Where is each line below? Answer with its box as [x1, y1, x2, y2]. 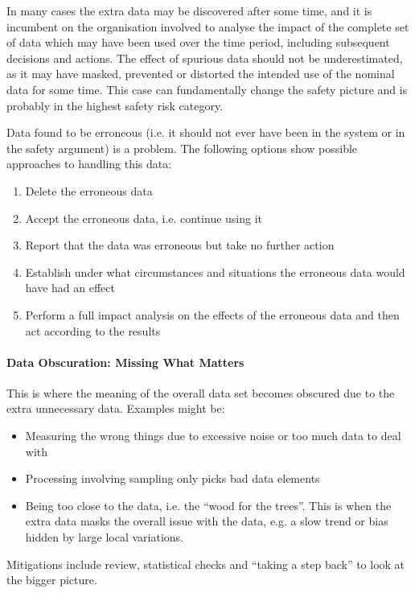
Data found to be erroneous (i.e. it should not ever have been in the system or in [6, 124, 405, 141]
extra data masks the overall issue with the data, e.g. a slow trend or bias [25, 513, 388, 529]
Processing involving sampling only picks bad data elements [25, 470, 320, 487]
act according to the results [25, 322, 161, 339]
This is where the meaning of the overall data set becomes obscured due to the [6, 384, 395, 401]
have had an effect [25, 279, 115, 296]
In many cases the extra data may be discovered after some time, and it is [6, 2, 372, 19]
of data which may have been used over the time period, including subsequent [6, 34, 390, 51]
